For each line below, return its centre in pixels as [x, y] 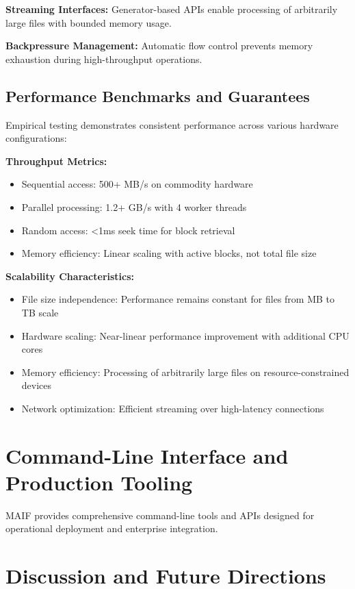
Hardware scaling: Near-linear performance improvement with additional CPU [185, 335]
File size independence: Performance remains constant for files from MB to [178, 299]
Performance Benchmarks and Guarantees [158, 96]
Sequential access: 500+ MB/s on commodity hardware [137, 184]
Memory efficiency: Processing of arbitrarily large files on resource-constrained [185, 372]
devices [37, 385]
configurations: [36, 138]
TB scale [40, 312]
